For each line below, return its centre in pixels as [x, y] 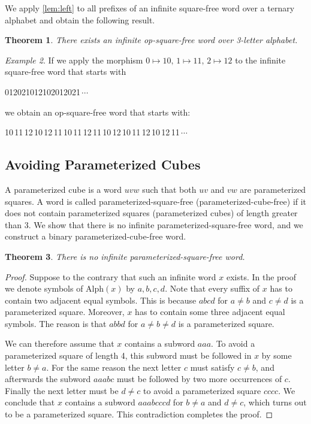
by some [277, 355]
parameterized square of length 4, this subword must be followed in [128, 355]
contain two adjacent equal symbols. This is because [101, 300]
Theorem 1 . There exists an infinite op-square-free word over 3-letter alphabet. [151, 40]
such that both [169, 189]
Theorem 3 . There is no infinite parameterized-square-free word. [125, 256]
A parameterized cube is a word [64, 189]
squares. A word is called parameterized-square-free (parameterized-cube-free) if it [156, 201]
